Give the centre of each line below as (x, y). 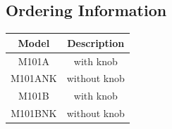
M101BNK (34, 113)
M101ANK (34, 78)
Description (96, 42)
